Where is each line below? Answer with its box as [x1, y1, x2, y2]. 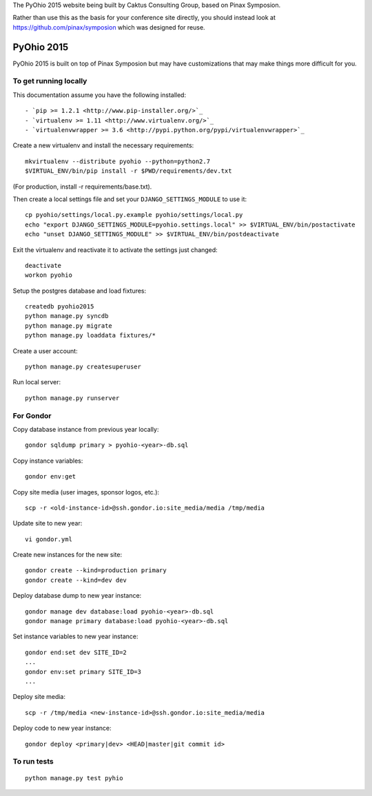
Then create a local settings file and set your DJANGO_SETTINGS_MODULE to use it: [12, 195, 247, 203]
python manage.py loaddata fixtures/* [25, 331, 156, 339]
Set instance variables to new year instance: [12, 632, 138, 640]
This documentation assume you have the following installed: [12, 90, 186, 99]
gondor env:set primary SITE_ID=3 [25, 668, 141, 675]
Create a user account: [12, 346, 79, 355]
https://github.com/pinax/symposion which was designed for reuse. [12, 23, 206, 31]
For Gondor [12, 410, 52, 420]
